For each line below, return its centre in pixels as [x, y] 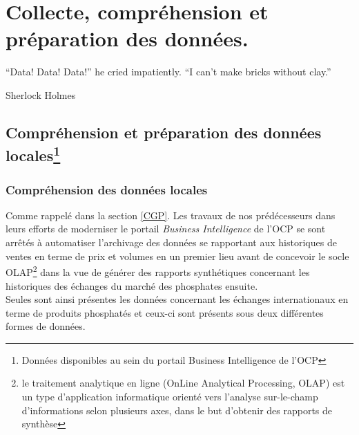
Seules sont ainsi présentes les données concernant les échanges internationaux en [177, 299]
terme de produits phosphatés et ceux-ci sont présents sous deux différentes [165, 312]
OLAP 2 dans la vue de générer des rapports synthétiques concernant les [158, 271]
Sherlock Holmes [41, 94]
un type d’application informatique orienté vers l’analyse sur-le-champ [170, 397]
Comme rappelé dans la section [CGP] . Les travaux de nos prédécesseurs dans [171, 215]
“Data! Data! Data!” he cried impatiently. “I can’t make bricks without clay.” [168, 72]
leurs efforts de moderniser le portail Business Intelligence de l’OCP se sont [166, 229]
